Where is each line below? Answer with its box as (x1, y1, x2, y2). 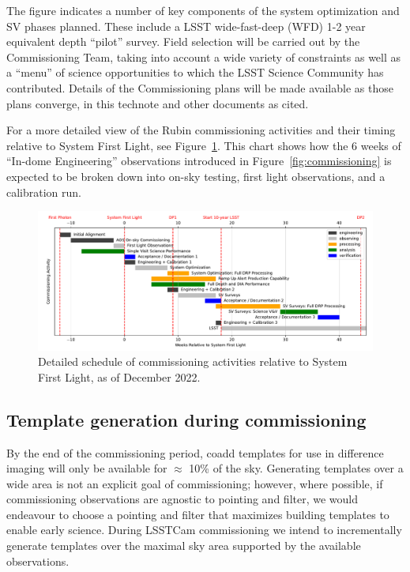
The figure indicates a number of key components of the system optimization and (6, 2, 400, 18)
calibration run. (6, 183, 82, 200)
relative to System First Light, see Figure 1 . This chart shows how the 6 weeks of (6, 137, 401, 153)
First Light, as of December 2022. (38, 368, 201, 385)
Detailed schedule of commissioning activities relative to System (38, 353, 348, 370)
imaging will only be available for (6, 460, 167, 476)
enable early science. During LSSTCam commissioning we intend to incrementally (6, 521, 402, 538)
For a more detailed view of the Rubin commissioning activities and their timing (6, 122, 396, 138)
